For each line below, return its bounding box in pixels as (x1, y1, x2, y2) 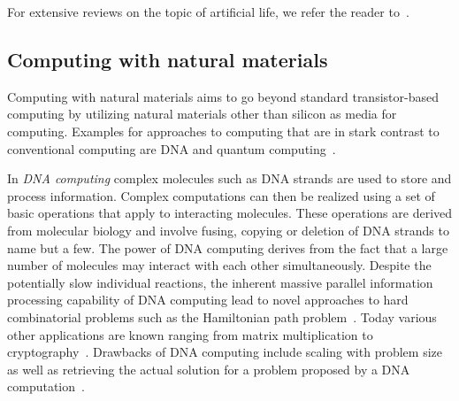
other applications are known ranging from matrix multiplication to (7, 325, 373, 343)
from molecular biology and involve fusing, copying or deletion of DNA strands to (7, 220, 449, 239)
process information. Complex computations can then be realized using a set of (7, 186, 435, 204)
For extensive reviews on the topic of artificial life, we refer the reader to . (7, 3, 409, 20)
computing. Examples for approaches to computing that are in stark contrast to (7, 121, 440, 140)
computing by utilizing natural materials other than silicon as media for (7, 104, 397, 123)
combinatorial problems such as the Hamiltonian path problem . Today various (7, 307, 437, 326)
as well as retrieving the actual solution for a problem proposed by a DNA (7, 359, 410, 378)
